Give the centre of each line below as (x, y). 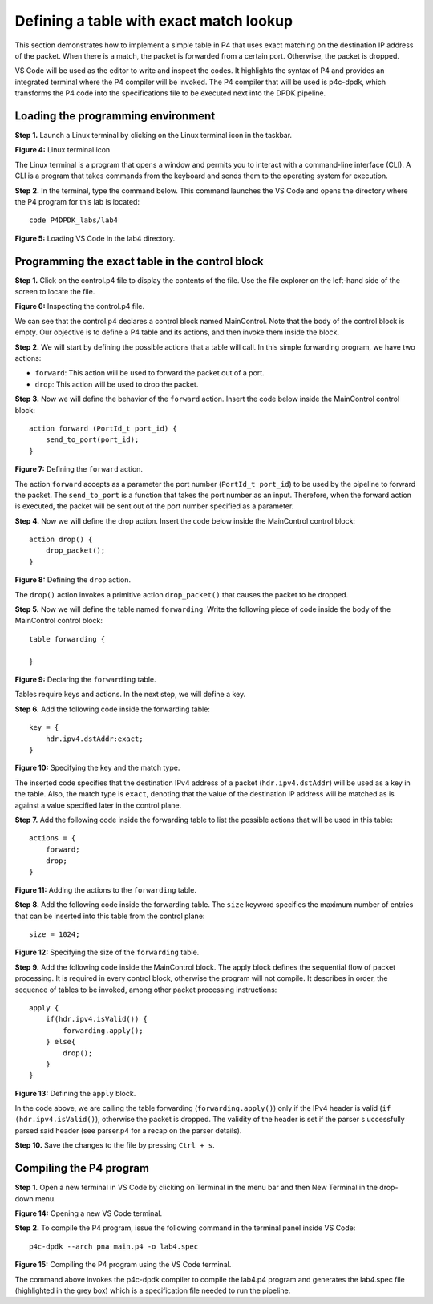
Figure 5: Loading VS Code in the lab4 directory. (95, 238)
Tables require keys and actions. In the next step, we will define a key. (130, 695)
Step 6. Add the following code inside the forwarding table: (112, 709)
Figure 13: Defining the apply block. (75, 1093)
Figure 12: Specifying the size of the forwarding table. (107, 952)
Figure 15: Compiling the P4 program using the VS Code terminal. (123, 1265)
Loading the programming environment (115, 116)
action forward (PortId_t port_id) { (103, 428)
